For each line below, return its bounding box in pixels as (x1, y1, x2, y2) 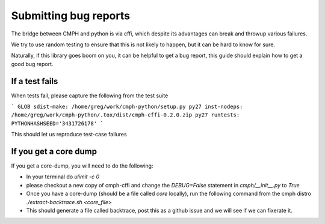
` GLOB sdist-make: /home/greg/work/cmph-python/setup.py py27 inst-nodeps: (11, 103, 243, 110)
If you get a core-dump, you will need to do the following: (11, 162, 153, 169)
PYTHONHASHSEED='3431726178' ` (11, 120, 104, 127)
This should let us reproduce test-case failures (11, 131, 127, 138)
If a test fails (11, 76, 58, 86)
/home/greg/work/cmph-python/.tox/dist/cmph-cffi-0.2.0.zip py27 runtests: (11, 112, 240, 118)
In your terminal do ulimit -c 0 (26, 173, 100, 180)
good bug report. (11, 60, 54, 67)
